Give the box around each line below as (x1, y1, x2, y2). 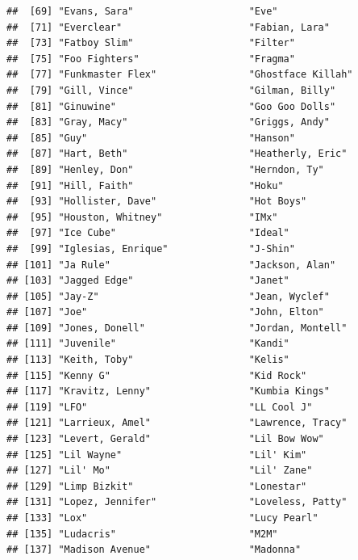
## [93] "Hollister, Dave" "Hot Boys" (6, 196, 307, 208)
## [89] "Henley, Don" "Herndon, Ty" (6, 163, 324, 175)
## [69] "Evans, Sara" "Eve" (6, 6, 278, 17)
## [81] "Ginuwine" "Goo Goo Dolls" (6, 100, 336, 112)
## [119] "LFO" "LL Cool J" (6, 401, 313, 413)
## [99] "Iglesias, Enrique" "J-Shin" (6, 242, 295, 255)
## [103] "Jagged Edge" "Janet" (6, 275, 289, 287)
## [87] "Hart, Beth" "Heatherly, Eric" (6, 148, 348, 160)
